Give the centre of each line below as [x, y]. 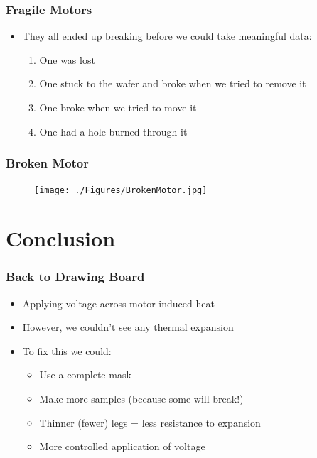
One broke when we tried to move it [118, 107]
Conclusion [61, 238]
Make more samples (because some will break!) [141, 399]
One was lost [67, 59]
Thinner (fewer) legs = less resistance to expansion [150, 422]
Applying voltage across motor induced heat [118, 303]
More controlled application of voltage [122, 446]
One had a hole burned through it [113, 131]
